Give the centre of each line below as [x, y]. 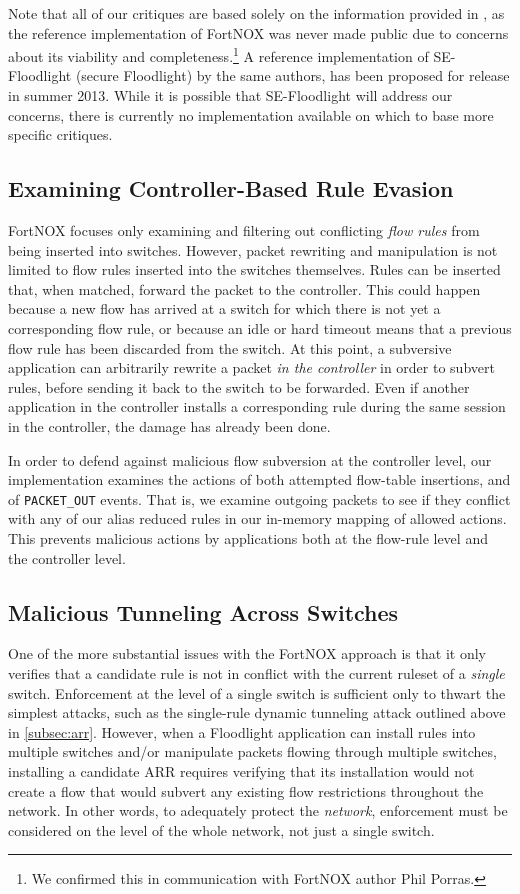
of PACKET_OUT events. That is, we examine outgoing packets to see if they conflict [259, 498]
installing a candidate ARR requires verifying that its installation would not [241, 770]
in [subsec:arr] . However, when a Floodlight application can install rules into [242, 731]
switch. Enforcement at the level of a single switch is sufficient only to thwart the [257, 692]
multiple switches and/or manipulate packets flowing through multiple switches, [252, 751]
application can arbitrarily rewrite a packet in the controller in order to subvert [251, 367]
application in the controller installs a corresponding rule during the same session [257, 406]
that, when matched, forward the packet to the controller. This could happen [244, 288]
